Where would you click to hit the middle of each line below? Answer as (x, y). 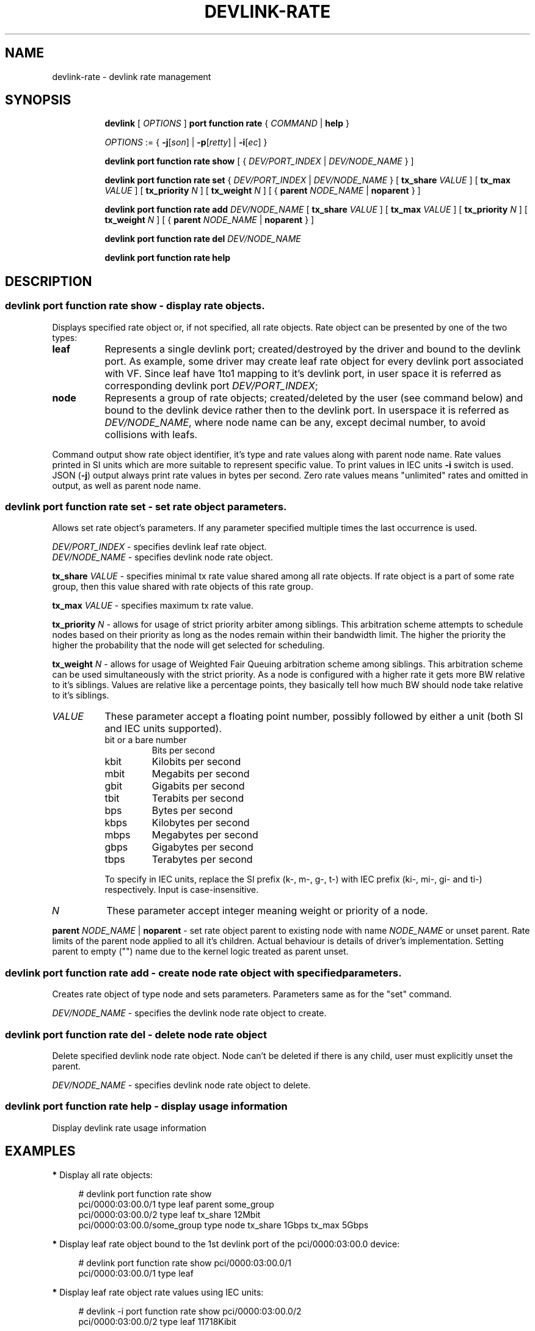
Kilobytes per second (201, 823)
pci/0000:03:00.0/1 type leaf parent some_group (176, 1204)
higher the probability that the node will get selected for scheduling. (188, 645)
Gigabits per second (198, 786)
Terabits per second (198, 798)
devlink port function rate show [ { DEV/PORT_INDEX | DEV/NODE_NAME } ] (259, 161)
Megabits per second (201, 774)
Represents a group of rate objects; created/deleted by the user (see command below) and (314, 398)
